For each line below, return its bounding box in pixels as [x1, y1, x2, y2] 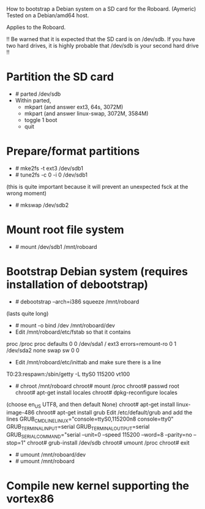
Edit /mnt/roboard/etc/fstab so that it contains [15, 328, 131, 335]
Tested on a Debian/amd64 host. [6, 12, 89, 19]
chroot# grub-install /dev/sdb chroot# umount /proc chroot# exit [27, 438, 190, 446]
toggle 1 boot [24, 116, 58, 123]
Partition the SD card [6, 70, 114, 84]
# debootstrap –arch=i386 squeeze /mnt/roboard [15, 297, 140, 305]
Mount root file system [6, 223, 124, 237]
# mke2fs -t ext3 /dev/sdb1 [15, 164, 84, 172]
